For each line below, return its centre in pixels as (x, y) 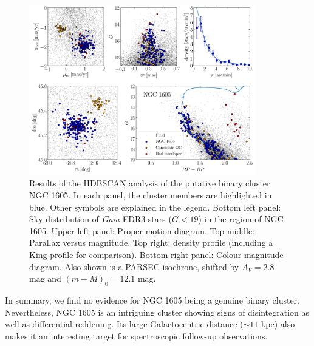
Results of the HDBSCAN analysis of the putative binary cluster (150, 183)
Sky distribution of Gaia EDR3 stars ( (101, 219)
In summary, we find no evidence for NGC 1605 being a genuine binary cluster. (152, 300)
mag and (45, 278)
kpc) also (278, 324)
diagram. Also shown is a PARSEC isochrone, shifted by (134, 266)
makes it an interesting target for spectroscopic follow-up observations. (136, 335)
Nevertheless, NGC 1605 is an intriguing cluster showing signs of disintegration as (157, 312)
